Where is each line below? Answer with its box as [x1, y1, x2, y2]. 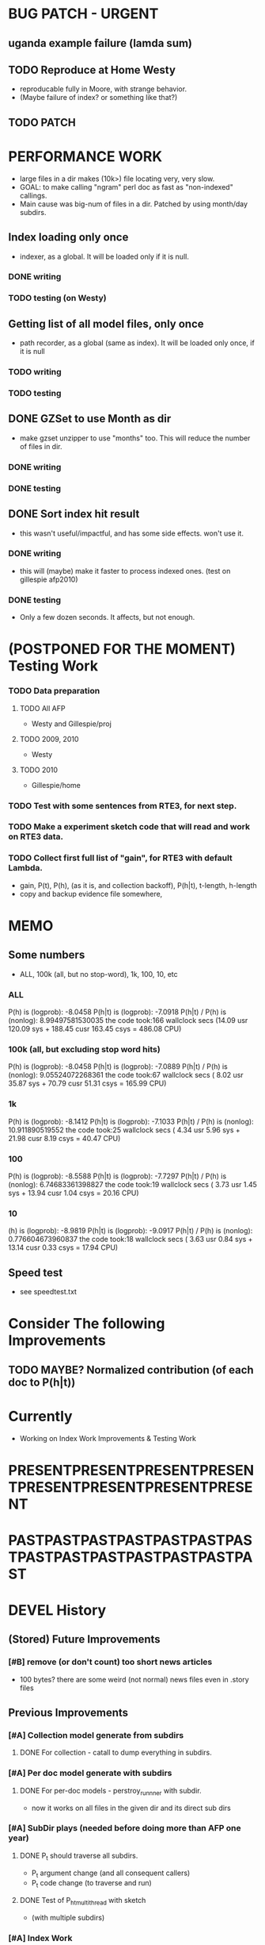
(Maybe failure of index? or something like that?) [19, 93, 178, 102]
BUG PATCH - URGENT [8, 5, 159, 23]
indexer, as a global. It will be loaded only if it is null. [19, 252, 190, 261]
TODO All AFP [19, 703, 66, 713]
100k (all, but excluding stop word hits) [8, 1044, 161, 1055]
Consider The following [8, 1315, 165, 1333]
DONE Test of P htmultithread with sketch [19, 1896, 146, 1907]
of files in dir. [19, 441, 62, 451]
